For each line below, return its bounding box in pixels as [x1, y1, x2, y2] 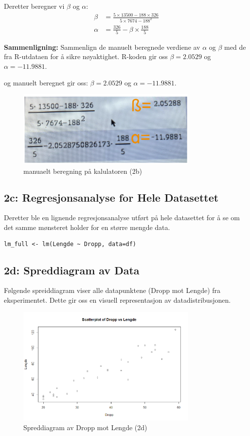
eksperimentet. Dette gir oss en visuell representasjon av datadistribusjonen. [4, 294, 231, 305]
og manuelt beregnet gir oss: [4, 77, 88, 87]
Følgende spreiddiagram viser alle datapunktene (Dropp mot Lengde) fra [4, 285, 221, 295]
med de [224, 42, 246, 52]
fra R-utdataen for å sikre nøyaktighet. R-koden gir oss [4, 51, 168, 62]
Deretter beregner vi [4, 1, 65, 11]
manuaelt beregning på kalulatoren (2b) [23, 166, 142, 176]
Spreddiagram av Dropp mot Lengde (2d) [23, 422, 147, 432]
